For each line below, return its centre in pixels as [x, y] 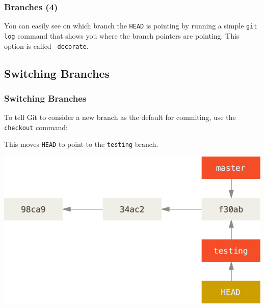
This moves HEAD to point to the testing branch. [81, 144]
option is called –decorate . [46, 45]
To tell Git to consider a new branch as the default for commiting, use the [120, 117]
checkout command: [36, 127]
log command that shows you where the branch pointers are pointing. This [122, 35]
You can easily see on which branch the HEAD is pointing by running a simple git [131, 26]
